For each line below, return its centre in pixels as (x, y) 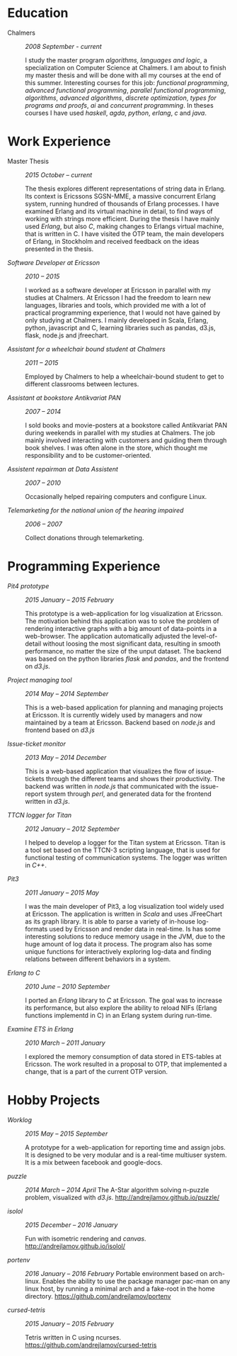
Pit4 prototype (28, 585)
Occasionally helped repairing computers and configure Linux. (116, 496)
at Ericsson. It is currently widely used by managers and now (114, 715)
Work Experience (59, 141)
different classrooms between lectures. (82, 383)
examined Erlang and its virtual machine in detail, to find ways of (119, 211)
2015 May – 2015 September (67, 1133)
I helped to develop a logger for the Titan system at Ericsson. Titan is (126, 842)
